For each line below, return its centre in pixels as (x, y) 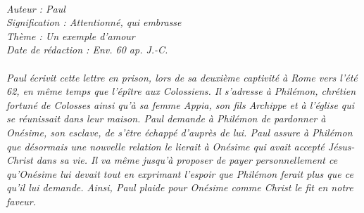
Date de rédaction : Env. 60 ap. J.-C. (87, 50)
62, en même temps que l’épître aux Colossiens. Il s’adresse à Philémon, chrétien (181, 91)
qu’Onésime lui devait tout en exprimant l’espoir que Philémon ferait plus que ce (180, 173)
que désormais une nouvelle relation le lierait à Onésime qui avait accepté (165, 146)
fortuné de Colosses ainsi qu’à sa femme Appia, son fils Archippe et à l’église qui (181, 104)
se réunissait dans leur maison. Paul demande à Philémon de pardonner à (166, 118)
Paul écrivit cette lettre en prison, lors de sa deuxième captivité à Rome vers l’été (182, 77)
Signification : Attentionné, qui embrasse (94, 22)
